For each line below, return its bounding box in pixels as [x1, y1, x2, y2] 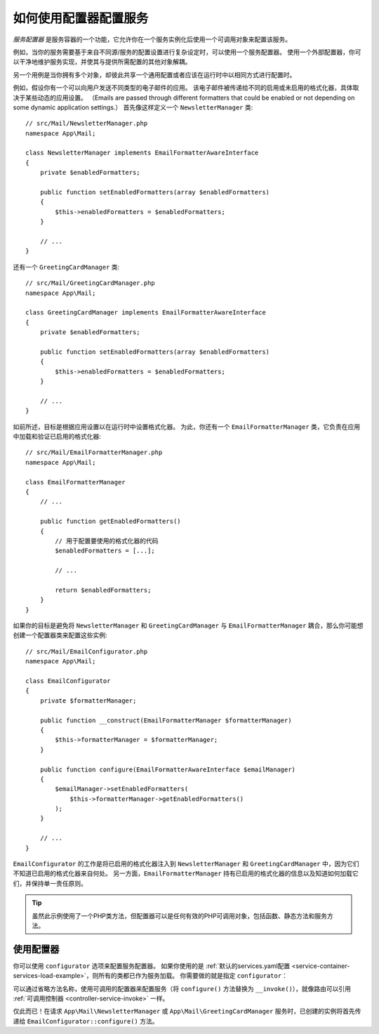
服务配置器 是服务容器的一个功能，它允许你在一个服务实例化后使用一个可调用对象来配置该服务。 [13, 35, 291, 44]
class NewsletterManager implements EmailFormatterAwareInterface [25, 149, 259, 157]
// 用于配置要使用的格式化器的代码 [55, 537, 159, 545]
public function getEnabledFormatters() [39, 517, 182, 526]
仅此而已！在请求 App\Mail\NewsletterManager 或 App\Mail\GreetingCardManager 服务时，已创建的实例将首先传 [13, 1007, 361, 1016]
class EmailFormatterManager [25, 478, 126, 486]
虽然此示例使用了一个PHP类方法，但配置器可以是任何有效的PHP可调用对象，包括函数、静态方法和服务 [32, 911, 328, 920]
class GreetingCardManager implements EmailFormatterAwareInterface [25, 309, 266, 317]
